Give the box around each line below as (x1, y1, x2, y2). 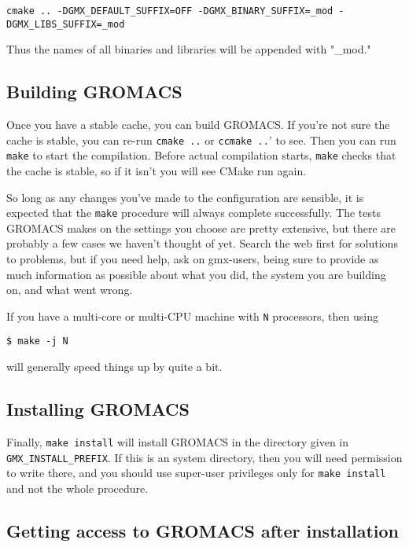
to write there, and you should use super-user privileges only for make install (6, 464, 386, 481)
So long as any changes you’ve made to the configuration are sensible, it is (6, 189, 364, 205)
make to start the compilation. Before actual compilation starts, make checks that (6, 147, 396, 163)
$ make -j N (6, 336, 68, 347)
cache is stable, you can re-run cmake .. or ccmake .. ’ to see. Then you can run (6, 131, 396, 148)
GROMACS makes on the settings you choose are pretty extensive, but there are (6, 219, 396, 236)
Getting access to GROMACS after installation (6, 518, 399, 542)
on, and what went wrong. (6, 281, 133, 298)
